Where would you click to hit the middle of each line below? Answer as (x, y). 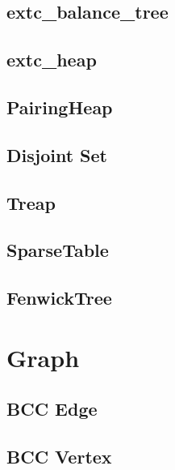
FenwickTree (59, 298)
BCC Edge (52, 409)
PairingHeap (60, 107)
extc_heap (52, 60)
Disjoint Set (57, 154)
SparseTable (58, 250)
